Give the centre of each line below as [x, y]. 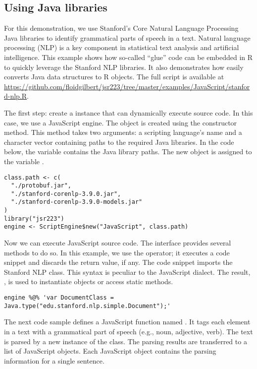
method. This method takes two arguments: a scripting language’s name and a [123, 132]
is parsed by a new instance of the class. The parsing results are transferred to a [126, 341]
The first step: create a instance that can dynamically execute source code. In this [128, 112]
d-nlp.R [16, 96]
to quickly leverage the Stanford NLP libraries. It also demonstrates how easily [124, 67]
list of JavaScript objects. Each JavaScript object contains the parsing [110, 351]
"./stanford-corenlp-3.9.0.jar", [66, 194]
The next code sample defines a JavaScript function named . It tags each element [127, 322]
